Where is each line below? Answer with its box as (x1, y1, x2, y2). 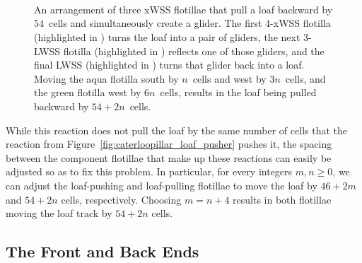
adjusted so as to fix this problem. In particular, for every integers (6, 164, 293, 179)
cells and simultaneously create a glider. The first (48, 16, 262, 30)
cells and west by (192, 71, 267, 86)
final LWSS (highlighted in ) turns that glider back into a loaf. (34, 57, 305, 72)
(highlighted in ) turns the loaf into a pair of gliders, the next (34, 29, 300, 44)
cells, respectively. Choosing (61, 192, 182, 206)
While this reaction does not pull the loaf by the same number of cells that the (6, 122, 347, 137)
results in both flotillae (233, 192, 332, 206)
